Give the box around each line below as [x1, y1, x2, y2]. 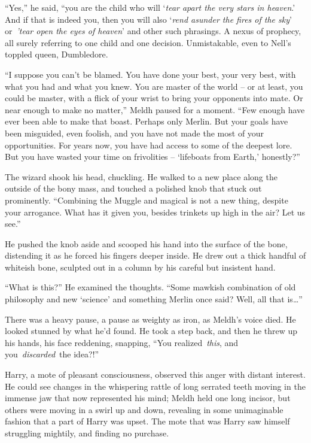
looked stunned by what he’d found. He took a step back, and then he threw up [5, 324, 298, 337]
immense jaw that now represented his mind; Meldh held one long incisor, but [5, 392, 291, 404]
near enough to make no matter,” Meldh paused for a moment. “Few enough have [5, 103, 305, 116]
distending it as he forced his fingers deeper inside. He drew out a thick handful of [5, 249, 306, 262]
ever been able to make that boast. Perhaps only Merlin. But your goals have [5, 115, 288, 128]
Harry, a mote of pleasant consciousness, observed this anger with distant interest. [5, 368, 306, 381]
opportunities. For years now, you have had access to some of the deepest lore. [5, 138, 292, 151]
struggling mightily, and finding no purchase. [5, 427, 169, 439]
